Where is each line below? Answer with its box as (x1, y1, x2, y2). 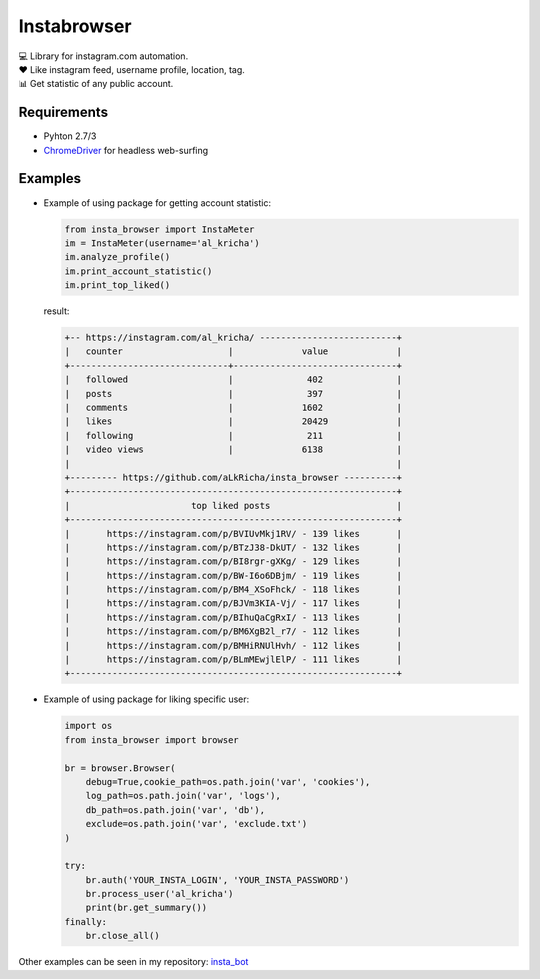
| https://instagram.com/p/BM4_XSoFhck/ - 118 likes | (64, 584, 403, 595)
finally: (64, 916, 108, 927)
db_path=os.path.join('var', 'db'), (85, 804, 265, 815)
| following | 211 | (64, 430, 403, 441)
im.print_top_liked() (64, 280, 171, 291)
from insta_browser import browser (64, 734, 239, 745)
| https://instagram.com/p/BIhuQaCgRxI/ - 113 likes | (64, 611, 403, 623)
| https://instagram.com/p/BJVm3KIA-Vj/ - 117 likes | (64, 598, 403, 609)
